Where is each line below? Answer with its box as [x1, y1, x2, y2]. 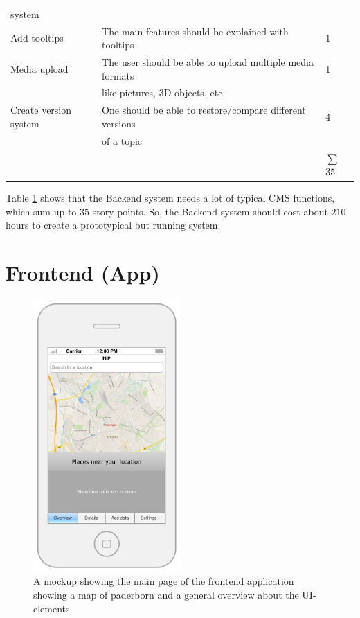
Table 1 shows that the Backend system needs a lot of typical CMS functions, [6, 191, 335, 205]
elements [33, 601, 70, 615]
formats [102, 68, 134, 82]
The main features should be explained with [102, 24, 289, 38]
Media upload [10, 61, 69, 76]
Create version [10, 103, 72, 117]
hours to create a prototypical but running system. [6, 218, 221, 232]
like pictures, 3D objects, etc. [102, 85, 226, 100]
